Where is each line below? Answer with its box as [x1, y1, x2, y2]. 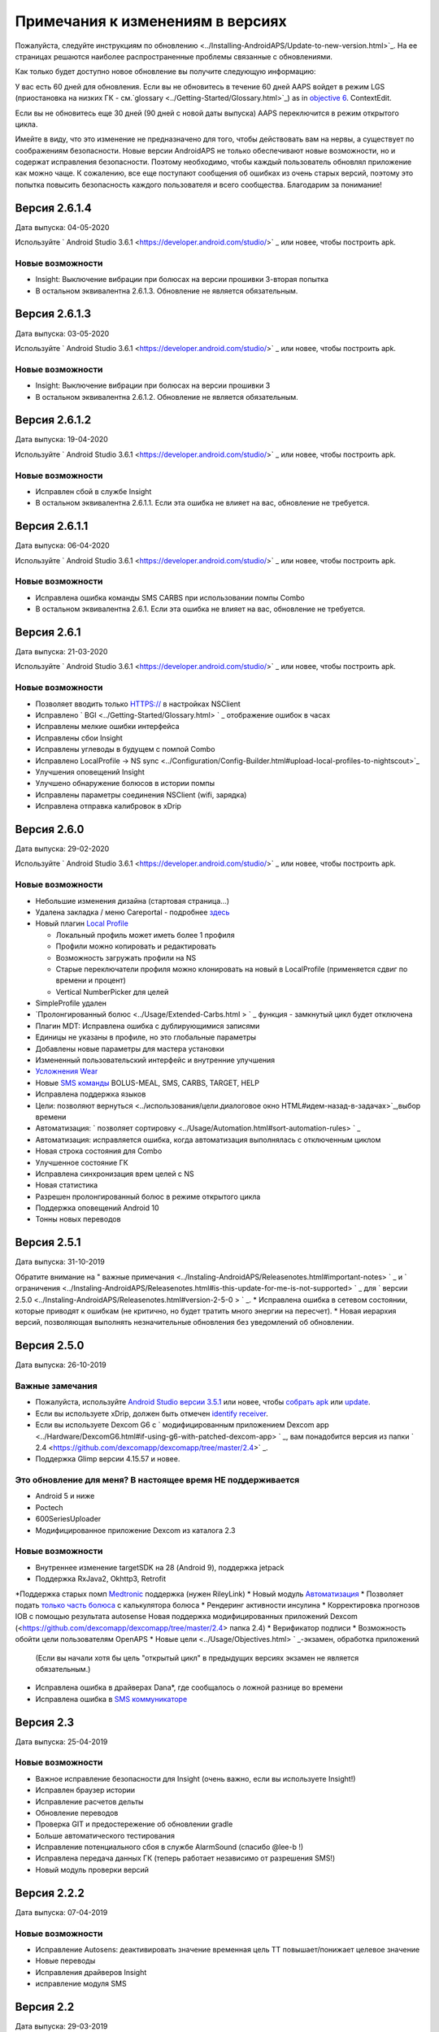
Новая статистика [35, 1180, 98, 1190]
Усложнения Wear [35, 1066, 98, 1076]
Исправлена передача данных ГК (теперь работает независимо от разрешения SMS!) [35, 1853, 336, 1863]
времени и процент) [55, 975, 126, 985]
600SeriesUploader [35, 1514, 102, 1524]
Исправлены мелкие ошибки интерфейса [35, 722, 180, 732]
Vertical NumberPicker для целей [55, 987, 169, 996]
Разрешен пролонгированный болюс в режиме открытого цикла [35, 1192, 261, 1201]
